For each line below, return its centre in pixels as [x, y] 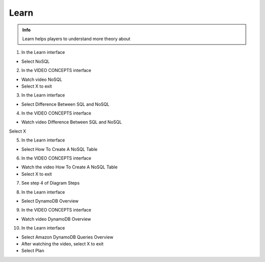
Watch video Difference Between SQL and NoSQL [72, 122]
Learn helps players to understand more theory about [76, 39]
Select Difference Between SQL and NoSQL [66, 104]
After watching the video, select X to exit [63, 244]
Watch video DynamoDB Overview [56, 219]
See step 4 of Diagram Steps [51, 183]
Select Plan [33, 251]
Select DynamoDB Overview [50, 201]
